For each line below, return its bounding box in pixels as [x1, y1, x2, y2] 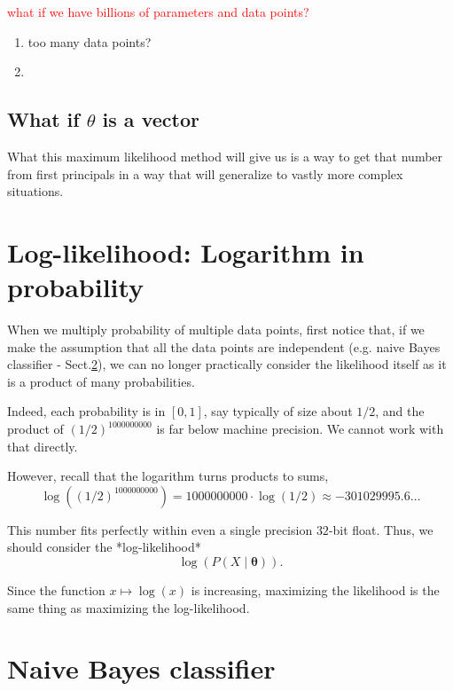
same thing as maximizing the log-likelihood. [7, 598, 250, 616]
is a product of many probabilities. [7, 372, 195, 390]
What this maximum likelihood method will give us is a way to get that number [7, 146, 443, 165]
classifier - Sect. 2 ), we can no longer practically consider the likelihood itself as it [7, 355, 447, 373]
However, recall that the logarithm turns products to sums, [7, 467, 329, 485]
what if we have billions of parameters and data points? [7, 3, 309, 20]
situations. [7, 182, 64, 200]
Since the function [7, 581, 105, 600]
